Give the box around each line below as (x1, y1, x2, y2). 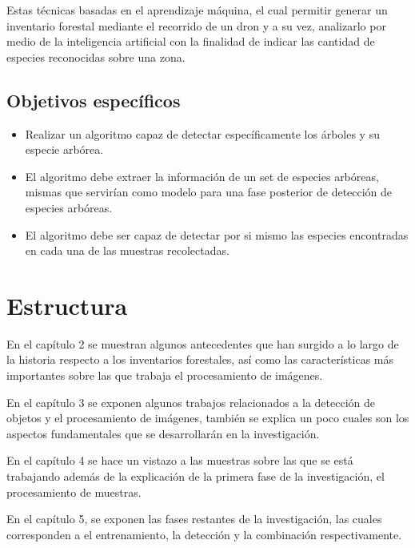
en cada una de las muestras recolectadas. (25, 242, 229, 259)
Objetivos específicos (6, 87, 181, 112)
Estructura (6, 288, 128, 321)
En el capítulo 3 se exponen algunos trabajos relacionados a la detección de (6, 393, 376, 410)
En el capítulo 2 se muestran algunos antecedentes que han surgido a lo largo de (6, 335, 399, 352)
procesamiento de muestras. (6, 483, 142, 500)
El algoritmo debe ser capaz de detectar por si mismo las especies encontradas (25, 226, 409, 243)
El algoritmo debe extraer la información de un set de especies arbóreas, (25, 167, 379, 184)
